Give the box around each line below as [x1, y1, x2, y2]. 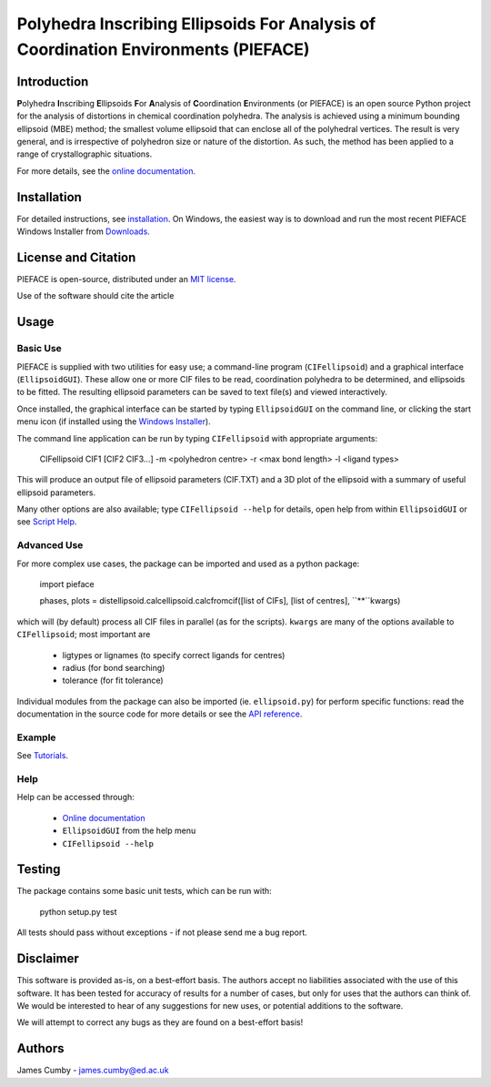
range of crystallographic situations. [16, 148, 153, 159]
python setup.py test [39, 906, 117, 917]
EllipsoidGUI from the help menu [62, 825, 196, 837]
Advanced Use [16, 539, 84, 552]
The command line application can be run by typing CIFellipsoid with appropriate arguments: [16, 432, 377, 443]
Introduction [16, 74, 89, 89]
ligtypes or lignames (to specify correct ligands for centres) [62, 649, 286, 660]
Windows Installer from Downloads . [16, 226, 150, 237]
